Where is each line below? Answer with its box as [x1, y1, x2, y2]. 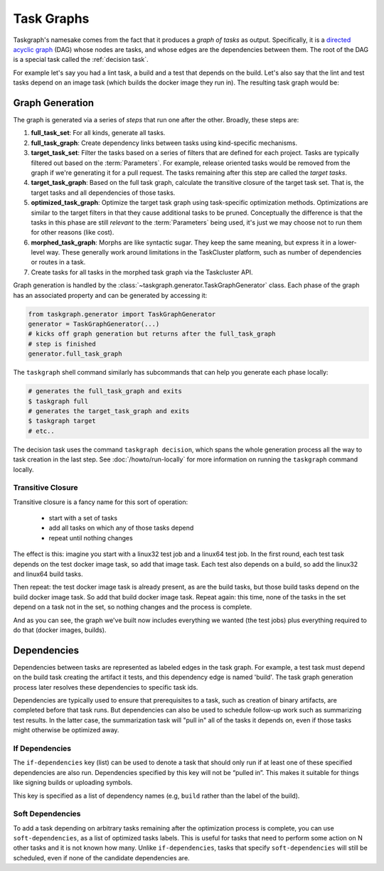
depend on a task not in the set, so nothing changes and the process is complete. [13, 603, 252, 611]
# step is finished [28, 340, 96, 348]
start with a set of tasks [48, 514, 117, 523]
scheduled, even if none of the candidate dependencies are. [13, 853, 190, 862]
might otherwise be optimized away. [13, 726, 119, 734]
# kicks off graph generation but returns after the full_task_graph [28, 330, 276, 338]
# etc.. [28, 427, 55, 435]
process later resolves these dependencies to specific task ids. [13, 683, 198, 691]
